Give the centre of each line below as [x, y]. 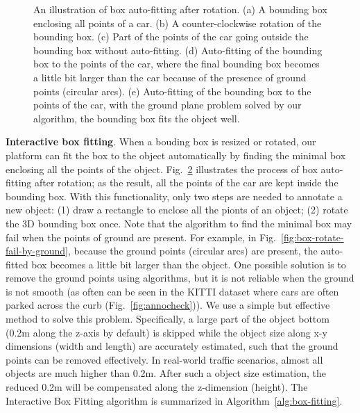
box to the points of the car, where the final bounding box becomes [177, 64]
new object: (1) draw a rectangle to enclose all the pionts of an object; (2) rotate [177, 210]
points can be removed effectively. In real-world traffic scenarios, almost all [164, 359]
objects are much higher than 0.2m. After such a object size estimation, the [166, 373]
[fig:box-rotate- [312, 237]
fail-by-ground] [37, 251]
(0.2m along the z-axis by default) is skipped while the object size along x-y [166, 332]
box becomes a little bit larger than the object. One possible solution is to [189, 264]
